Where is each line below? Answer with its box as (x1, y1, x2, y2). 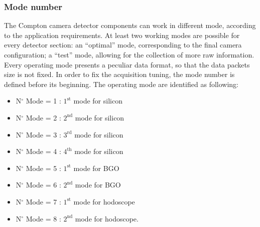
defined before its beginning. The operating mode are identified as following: (4, 78, 238, 89)
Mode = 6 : (26, 179, 61, 190)
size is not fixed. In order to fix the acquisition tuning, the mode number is (4, 69, 235, 79)
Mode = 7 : (26, 196, 61, 206)
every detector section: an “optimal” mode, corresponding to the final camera (4, 39, 242, 50)
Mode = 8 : (26, 213, 61, 223)
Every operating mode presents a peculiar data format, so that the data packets (4, 59, 250, 69)
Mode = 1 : (26, 95, 61, 106)
